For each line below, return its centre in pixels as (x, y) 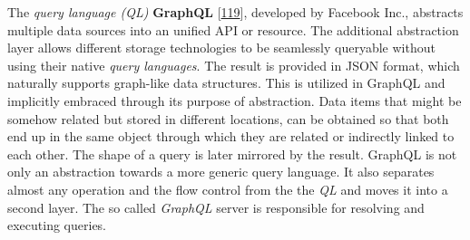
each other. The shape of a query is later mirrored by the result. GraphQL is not (232, 154)
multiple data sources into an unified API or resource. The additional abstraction (233, 29)
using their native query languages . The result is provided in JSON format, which (234, 65)
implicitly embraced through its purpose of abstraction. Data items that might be (235, 100)
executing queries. (57, 225)
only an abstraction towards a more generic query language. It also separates (221, 172)
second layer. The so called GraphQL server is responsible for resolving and (216, 207)
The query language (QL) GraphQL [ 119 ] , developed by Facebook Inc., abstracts (235, 12)
